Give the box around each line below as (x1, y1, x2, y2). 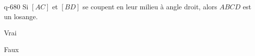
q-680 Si (4, 1, 29, 11)
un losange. (4, 11, 38, 21)
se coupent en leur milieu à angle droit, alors (82, 1, 218, 11)
